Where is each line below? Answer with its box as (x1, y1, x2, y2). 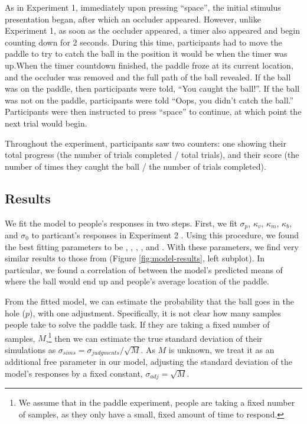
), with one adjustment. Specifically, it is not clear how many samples (30, 306, 281, 319)
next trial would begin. (5, 116, 87, 129)
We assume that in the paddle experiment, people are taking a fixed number (18, 396, 295, 409)
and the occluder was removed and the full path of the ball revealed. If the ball (5, 70, 291, 83)
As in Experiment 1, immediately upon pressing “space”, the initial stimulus (5, 1, 281, 13)
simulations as (5, 343, 56, 355)
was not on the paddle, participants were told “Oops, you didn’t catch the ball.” (5, 93, 294, 106)
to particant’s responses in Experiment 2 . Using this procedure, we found (31, 228, 299, 241)
